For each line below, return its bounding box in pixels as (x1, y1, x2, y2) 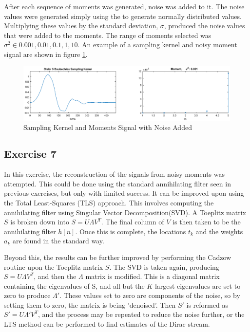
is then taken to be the (173, 217, 241, 227)
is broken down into (10, 217, 69, 227)
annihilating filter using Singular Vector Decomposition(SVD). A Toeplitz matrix (4, 207, 246, 217)
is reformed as (186, 299, 228, 310)
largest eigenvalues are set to (154, 280, 241, 291)
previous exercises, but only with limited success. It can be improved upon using (4, 188, 244, 198)
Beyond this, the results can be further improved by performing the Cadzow (4, 252, 231, 262)
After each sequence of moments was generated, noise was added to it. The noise (4, 1, 245, 11)
